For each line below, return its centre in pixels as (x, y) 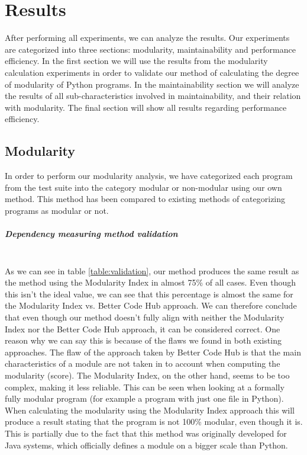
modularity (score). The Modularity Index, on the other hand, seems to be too (147, 375)
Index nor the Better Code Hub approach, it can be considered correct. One (143, 329)
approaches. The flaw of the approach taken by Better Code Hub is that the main (153, 352)
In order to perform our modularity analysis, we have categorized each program (149, 176)
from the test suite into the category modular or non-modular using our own (143, 187)
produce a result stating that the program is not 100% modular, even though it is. (154, 422)
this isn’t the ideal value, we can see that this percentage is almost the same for (149, 294)
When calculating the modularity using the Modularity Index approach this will (150, 410)
